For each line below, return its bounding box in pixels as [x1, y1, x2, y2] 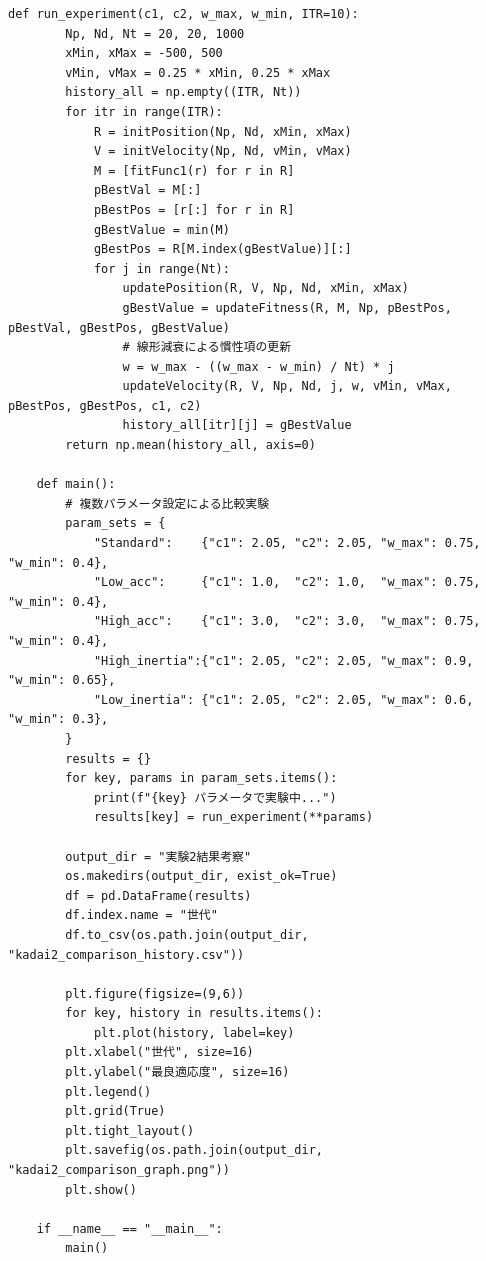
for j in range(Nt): [93, 261, 230, 276]
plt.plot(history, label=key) [93, 1025, 295, 1040]
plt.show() [65, 1182, 137, 1197]
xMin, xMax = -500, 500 [65, 46, 223, 61]
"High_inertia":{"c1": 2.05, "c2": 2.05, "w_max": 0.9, [93, 653, 474, 668]
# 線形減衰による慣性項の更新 [122, 340, 292, 355]
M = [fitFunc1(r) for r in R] [93, 163, 295, 178]
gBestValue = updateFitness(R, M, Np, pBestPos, [122, 300, 452, 315]
